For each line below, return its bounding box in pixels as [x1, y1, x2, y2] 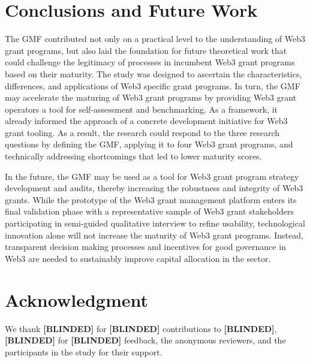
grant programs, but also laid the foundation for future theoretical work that [5, 44, 287, 56]
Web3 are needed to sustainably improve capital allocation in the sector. [5, 252, 271, 264]
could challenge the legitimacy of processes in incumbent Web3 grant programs [5, 56, 295, 68]
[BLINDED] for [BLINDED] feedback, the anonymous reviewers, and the [5, 334, 286, 346]
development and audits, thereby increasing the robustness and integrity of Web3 [5, 182, 303, 194]
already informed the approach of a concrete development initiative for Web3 [5, 114, 288, 127]
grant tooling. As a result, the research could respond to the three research [5, 126, 280, 138]
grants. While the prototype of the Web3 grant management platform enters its [5, 193, 297, 206]
